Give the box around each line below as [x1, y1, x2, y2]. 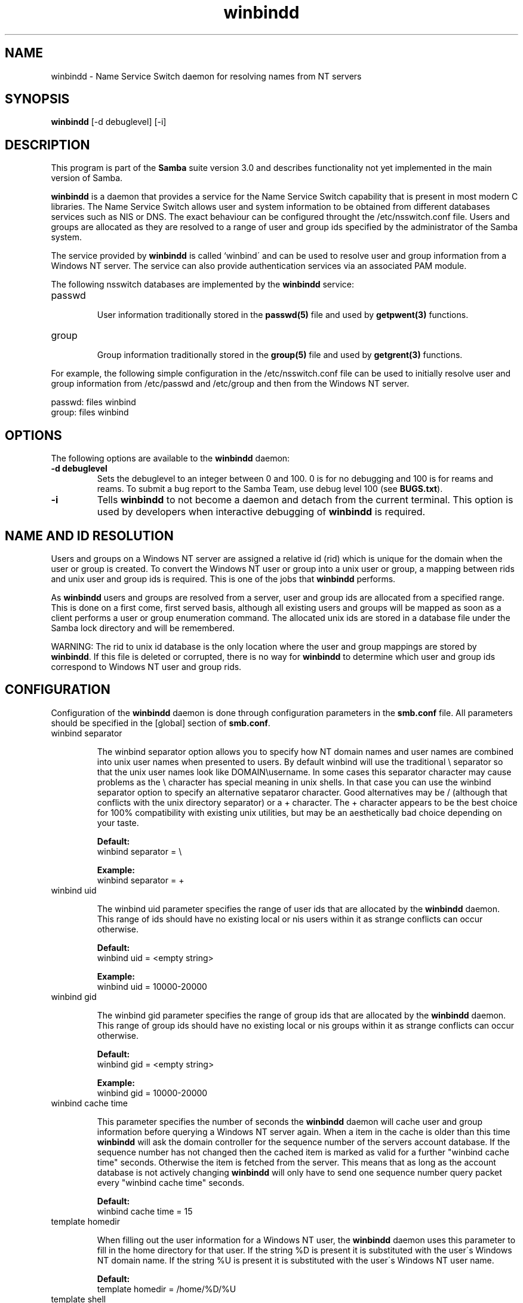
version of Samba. [51, 173, 123, 183]
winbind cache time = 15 [97, 1206, 193, 1216]
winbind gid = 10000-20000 [97, 1087, 208, 1098]
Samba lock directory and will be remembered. [51, 622, 235, 633]
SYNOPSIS [5, 91, 70, 107]
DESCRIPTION [5, 137, 90, 152]
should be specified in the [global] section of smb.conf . [51, 717, 270, 728]
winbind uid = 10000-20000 [97, 981, 207, 992]
